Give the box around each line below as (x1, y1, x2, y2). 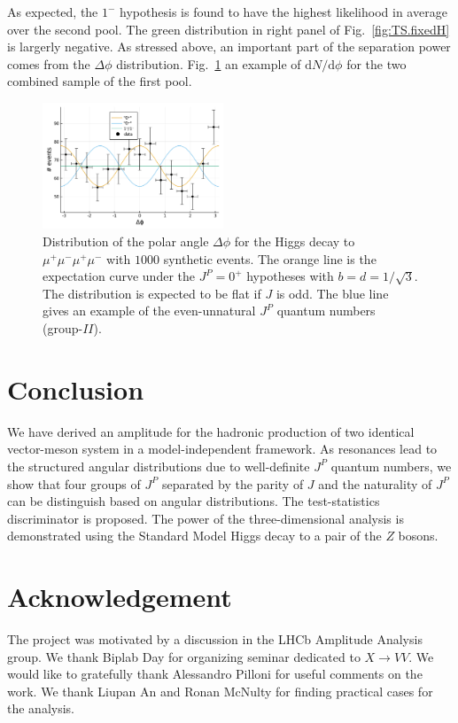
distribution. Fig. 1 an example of (116, 54, 301, 73)
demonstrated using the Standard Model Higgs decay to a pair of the (7, 526, 382, 545)
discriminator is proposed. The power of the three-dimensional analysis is (7, 509, 404, 527)
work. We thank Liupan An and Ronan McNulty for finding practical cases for (7, 681, 433, 700)
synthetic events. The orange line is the (163, 249, 376, 268)
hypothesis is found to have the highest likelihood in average (120, 3, 447, 20)
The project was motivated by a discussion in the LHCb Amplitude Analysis (7, 630, 423, 649)
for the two (346, 54, 407, 73)
